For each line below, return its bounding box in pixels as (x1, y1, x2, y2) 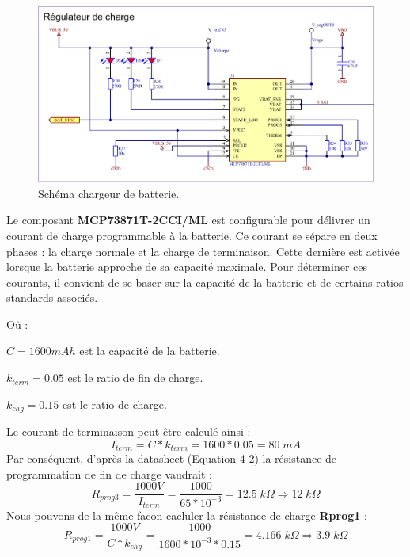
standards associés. (6, 289, 98, 306)
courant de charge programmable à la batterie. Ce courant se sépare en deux (6, 227, 378, 243)
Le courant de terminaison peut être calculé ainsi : (6, 423, 251, 440)
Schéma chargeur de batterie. (38, 185, 180, 201)
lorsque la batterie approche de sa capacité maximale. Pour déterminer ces (6, 258, 368, 275)
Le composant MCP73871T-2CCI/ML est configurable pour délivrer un (6, 212, 370, 228)
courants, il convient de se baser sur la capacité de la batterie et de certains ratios (6, 273, 404, 290)
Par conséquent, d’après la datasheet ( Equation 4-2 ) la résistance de (6, 450, 337, 467)
